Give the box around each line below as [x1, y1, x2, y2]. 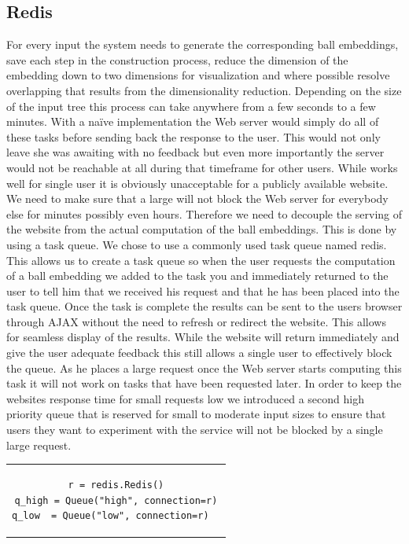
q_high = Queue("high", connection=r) [14, 494, 218, 506]
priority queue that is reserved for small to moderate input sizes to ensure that [6, 406, 386, 422]
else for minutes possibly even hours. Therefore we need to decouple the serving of [6, 205, 403, 222]
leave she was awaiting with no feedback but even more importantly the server [6, 144, 385, 160]
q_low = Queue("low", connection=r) [12, 510, 209, 522]
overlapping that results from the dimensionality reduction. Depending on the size [6, 82, 402, 98]
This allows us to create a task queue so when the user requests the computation [6, 252, 396, 268]
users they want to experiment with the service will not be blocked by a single [6, 421, 383, 438]
